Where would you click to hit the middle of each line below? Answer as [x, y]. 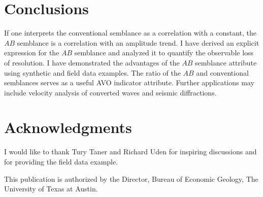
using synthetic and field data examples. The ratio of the [92, 72]
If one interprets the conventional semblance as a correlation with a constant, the [130, 33]
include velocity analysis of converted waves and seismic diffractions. [110, 92]
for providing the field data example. [61, 161]
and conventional [222, 72]
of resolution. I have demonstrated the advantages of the [92, 62]
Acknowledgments [68, 127]
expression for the [32, 53]
